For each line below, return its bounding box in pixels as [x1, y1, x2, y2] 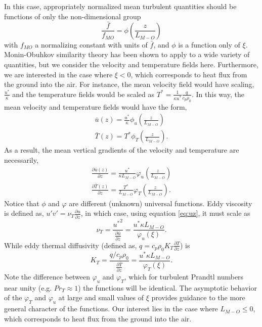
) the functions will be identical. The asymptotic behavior [78, 282, 257, 293]
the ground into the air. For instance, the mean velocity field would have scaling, [4, 79, 254, 89]
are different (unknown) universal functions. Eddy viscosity [69, 198, 252, 208]
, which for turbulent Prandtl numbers [124, 271, 244, 282]
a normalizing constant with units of [35, 39, 148, 50]
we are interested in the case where [4, 69, 113, 79]
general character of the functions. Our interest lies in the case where [4, 303, 218, 314]
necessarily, [4, 154, 38, 165]
